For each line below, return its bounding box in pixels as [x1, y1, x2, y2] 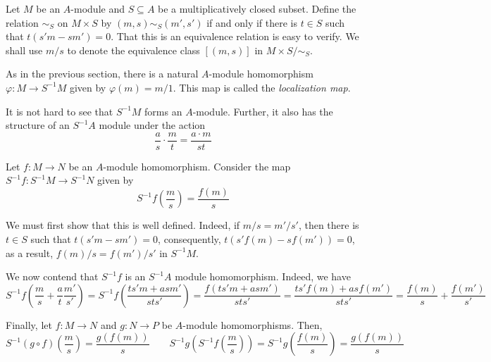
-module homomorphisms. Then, [182, 317, 323, 332]
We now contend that [6, 269, 99, 284]
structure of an [6, 118, 70, 132]
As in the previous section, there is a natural [6, 66, 199, 81]
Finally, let [6, 317, 52, 332]
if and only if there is [206, 15, 298, 30]
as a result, [6, 245, 54, 260]
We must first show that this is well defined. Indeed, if [6, 218, 240, 232]
